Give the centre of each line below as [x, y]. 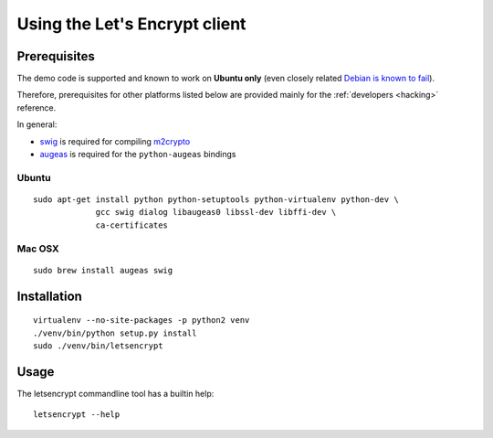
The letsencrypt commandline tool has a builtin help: [115, 393]
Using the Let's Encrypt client [131, 24]
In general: [37, 124]
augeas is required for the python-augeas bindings [138, 155]
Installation [49, 296]
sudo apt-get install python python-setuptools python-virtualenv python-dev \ [216, 199]
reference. [37, 107]
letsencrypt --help [77, 415]
